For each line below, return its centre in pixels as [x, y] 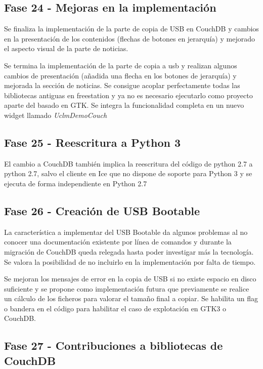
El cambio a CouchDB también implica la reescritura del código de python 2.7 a [128, 163]
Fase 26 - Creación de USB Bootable [102, 210]
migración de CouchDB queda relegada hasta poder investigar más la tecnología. [129, 251]
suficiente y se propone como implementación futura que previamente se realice [127, 288]
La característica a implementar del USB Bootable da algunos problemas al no [126, 232]
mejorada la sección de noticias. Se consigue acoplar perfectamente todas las [122, 85]
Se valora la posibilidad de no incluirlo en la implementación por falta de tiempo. [130, 261]
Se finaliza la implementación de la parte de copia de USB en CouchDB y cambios [131, 29]
